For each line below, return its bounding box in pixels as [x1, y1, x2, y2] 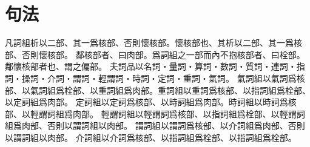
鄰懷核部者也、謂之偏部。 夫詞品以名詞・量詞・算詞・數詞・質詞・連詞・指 [5, 60, 305, 73]
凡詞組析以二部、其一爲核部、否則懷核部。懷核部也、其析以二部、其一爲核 [5, 36, 302, 49]
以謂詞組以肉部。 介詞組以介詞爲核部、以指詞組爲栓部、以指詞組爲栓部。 [5, 131, 297, 143]
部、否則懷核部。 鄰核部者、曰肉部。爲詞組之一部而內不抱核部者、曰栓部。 [5, 48, 305, 60]
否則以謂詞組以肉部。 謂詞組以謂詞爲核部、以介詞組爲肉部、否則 [47, 119, 305, 132]
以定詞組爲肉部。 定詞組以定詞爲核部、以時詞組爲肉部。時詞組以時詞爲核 [5, 96, 297, 108]
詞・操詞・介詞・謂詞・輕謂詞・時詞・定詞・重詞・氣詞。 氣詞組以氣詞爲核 [5, 71, 305, 84]
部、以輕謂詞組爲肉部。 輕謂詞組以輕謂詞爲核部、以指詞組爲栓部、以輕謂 [5, 107, 297, 120]
